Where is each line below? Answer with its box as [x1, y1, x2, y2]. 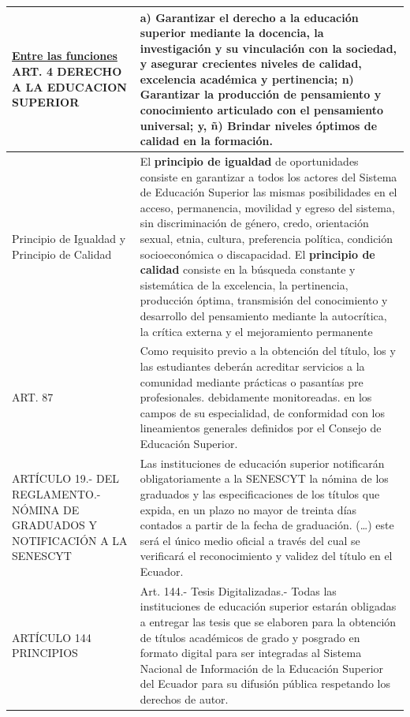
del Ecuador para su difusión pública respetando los [140, 675, 390, 692]
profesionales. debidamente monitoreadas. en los [140, 389, 372, 405]
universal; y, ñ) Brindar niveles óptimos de [140, 117, 378, 133]
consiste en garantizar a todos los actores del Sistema [140, 168, 397, 185]
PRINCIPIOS [12, 644, 78, 661]
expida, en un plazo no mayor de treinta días [140, 501, 357, 517]
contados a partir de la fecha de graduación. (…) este [140, 517, 394, 533]
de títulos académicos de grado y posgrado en [140, 629, 360, 645]
